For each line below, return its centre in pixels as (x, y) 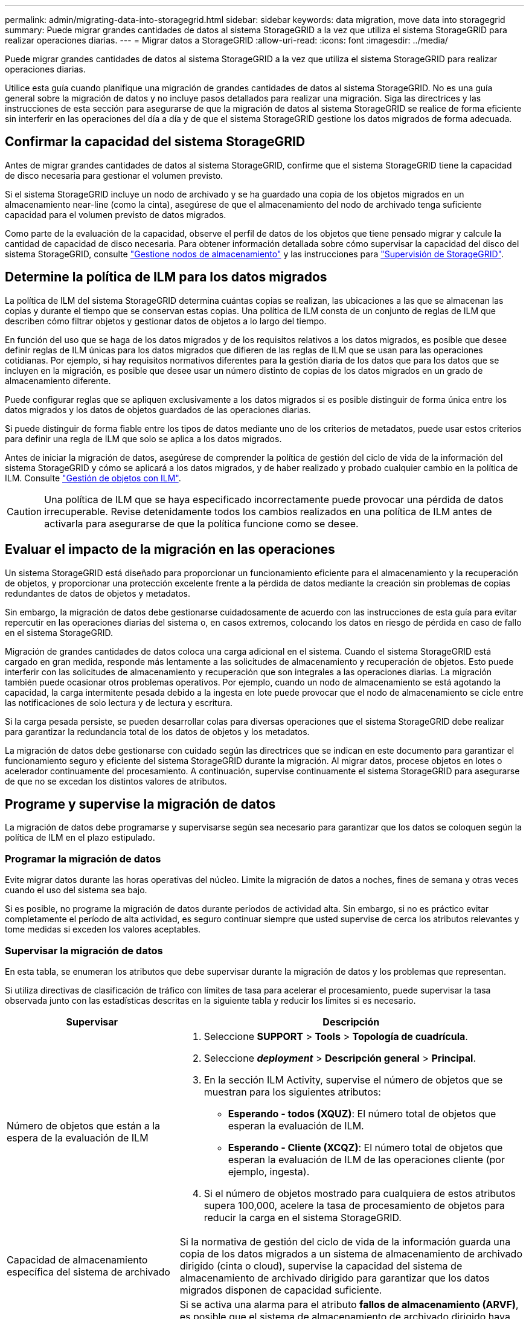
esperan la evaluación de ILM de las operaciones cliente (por (366, 1159)
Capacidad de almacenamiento (77, 1260)
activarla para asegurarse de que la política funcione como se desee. (201, 523)
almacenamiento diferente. (58, 380)
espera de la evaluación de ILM (78, 1138)
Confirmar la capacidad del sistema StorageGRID (155, 142)
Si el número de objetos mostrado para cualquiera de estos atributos (360, 1193)
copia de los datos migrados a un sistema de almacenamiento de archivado (351, 1253)
